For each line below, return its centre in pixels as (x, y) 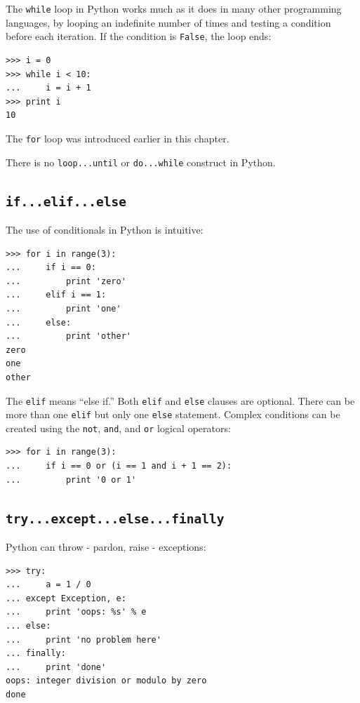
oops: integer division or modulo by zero (106, 681)
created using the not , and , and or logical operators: (118, 428)
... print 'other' (68, 336)
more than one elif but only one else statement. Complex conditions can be (173, 414)
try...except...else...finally (115, 518)
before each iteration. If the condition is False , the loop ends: (139, 36)
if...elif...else (66, 201)
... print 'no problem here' (84, 640)
